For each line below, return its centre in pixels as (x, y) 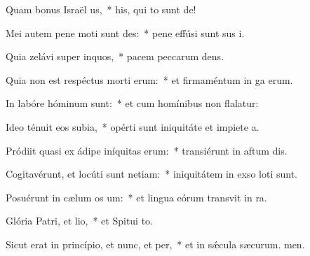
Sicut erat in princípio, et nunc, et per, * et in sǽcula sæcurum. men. (155, 244)
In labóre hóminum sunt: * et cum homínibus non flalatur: (132, 103)
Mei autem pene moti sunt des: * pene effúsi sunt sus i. (125, 33)
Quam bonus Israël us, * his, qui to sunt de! (101, 9)
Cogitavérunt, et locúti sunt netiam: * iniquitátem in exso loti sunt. (152, 174)
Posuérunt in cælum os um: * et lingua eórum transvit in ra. (136, 197)
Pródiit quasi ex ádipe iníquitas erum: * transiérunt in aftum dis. (147, 150)
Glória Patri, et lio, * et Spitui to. (80, 221)
